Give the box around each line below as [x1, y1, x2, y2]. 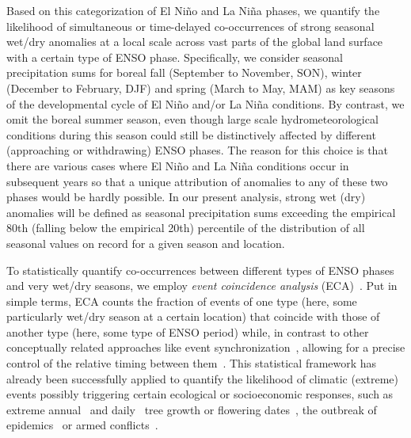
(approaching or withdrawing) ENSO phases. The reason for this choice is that [6, 142, 388, 158]
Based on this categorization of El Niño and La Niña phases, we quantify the [6, 2, 380, 18]
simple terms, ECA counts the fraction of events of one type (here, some [6, 292, 357, 309]
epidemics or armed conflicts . [6, 417, 158, 433]
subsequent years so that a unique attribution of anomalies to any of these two [6, 173, 388, 189]
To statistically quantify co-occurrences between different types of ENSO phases [6, 261, 394, 278]
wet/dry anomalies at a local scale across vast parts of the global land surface [6, 33, 383, 50]
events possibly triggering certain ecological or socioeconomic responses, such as [6, 386, 394, 402]
